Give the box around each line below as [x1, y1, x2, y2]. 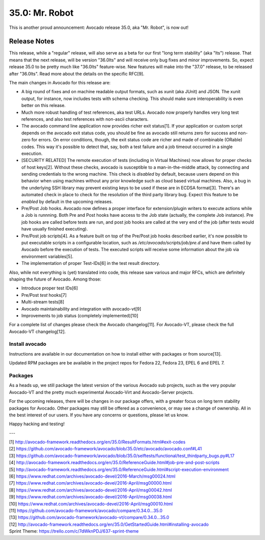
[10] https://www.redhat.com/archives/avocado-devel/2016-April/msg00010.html [9, 501, 173, 507]
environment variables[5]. [21, 253, 74, 259]
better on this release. [21, 103, 66, 108]
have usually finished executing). [21, 226, 88, 232]
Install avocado [9, 341, 47, 348]
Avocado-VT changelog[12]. [9, 329, 66, 334]
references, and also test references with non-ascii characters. [21, 116, 149, 122]
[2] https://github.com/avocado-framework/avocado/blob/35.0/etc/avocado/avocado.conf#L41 [9, 446, 202, 452]
